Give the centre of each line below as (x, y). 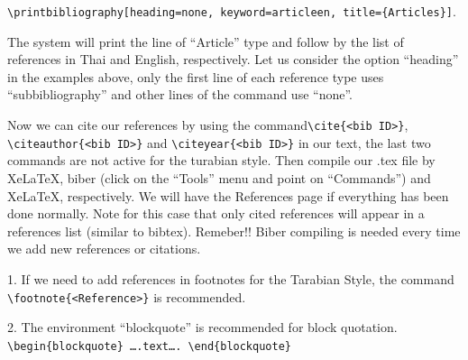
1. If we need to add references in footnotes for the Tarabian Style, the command (231, 278)
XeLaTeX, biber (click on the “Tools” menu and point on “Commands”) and (219, 177)
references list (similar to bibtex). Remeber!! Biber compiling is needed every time (234, 231)
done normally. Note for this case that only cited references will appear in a (216, 213)
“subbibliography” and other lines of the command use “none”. (180, 94)
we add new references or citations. (104, 249)
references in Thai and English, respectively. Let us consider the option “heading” (233, 59)
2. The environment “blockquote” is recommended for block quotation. (202, 327)
